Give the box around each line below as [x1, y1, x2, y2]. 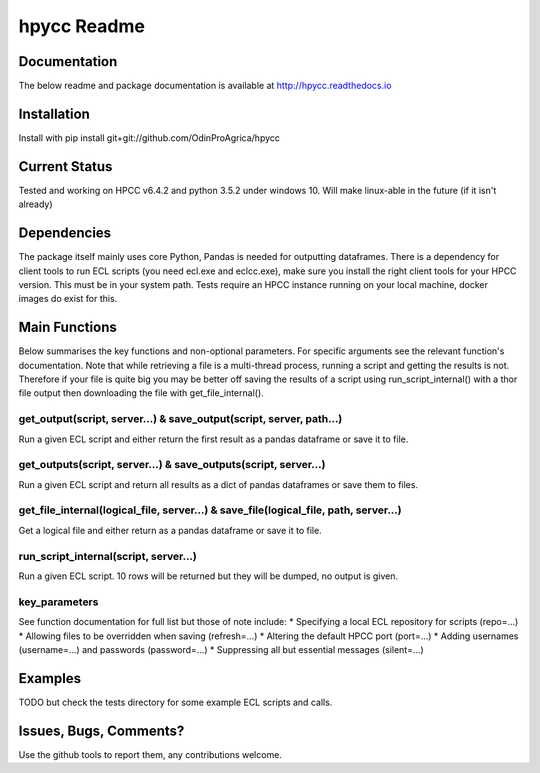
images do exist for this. [18, 293, 118, 305]
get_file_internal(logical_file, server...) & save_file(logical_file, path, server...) [18, 503, 402, 517]
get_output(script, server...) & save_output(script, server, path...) [18, 412, 343, 426]
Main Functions [18, 319, 117, 336]
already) [18, 198, 54, 210]
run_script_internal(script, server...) [18, 549, 197, 563]
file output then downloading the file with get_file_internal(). [18, 387, 264, 399]
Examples [18, 670, 82, 687]
